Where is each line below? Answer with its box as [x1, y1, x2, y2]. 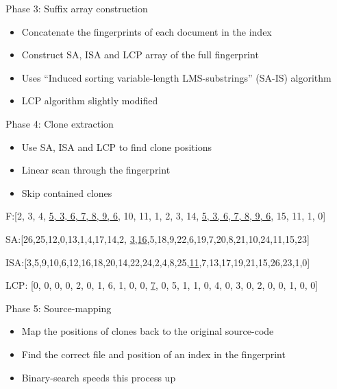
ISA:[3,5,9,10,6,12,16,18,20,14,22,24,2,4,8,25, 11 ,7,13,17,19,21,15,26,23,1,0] [5, 255, 310, 269]
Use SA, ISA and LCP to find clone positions [21, 139, 212, 154]
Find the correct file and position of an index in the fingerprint [21, 346, 286, 361]
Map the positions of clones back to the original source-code [21, 324, 274, 338]
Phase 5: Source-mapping [5, 300, 112, 315]
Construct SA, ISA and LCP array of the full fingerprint [21, 47, 259, 62]
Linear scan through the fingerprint [21, 163, 171, 177]
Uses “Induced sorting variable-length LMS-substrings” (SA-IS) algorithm [21, 70, 332, 84]
